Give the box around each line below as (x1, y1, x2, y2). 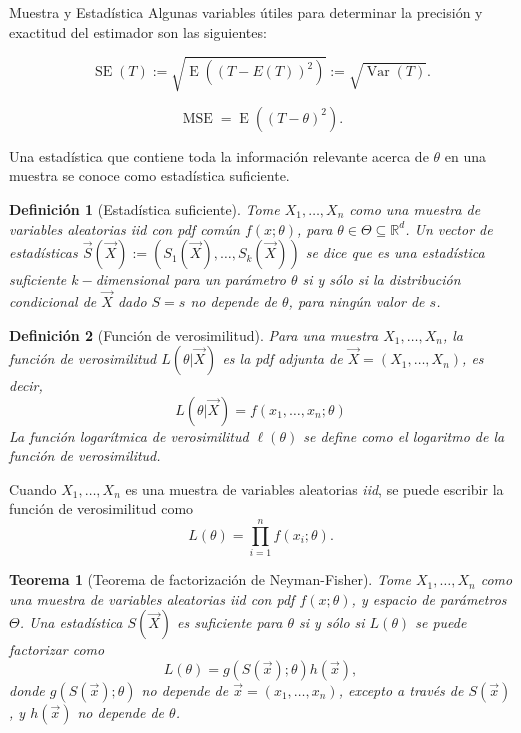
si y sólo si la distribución (302, 269, 461, 290)
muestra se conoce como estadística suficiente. (9, 165, 290, 186)
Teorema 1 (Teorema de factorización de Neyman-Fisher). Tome (9, 569, 411, 590)
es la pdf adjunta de (222, 348, 343, 369)
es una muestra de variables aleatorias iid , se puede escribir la (125, 478, 504, 499)
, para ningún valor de (288, 290, 425, 311)
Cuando (9, 478, 57, 499)
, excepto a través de (338, 679, 464, 700)
